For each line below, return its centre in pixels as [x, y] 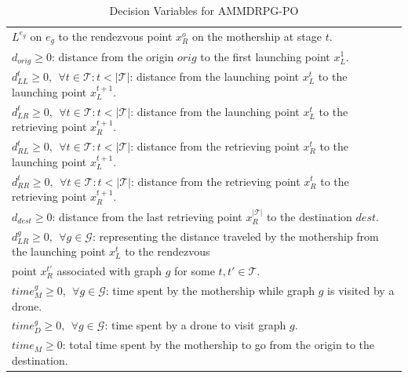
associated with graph [109, 271]
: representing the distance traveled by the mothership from [235, 236]
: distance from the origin [113, 56]
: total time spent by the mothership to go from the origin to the [219, 345]
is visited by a [361, 290]
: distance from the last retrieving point [147, 216]
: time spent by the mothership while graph [210, 290]
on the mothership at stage [257, 36]
